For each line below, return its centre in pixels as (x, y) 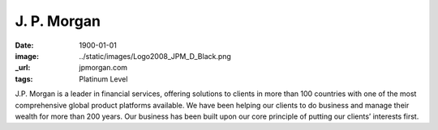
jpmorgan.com (103, 68)
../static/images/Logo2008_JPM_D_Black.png (155, 56)
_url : (23, 68)
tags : (24, 79)
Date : (24, 45)
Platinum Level (103, 79)
